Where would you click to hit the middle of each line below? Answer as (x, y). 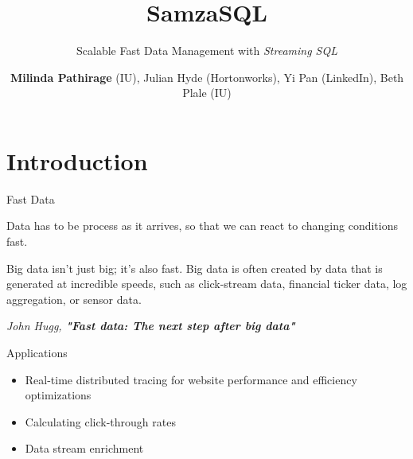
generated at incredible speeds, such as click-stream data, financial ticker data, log (207, 284)
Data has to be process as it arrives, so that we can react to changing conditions (203, 226)
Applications (37, 352)
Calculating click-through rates (100, 421)
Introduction (77, 160)
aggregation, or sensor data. (74, 299)
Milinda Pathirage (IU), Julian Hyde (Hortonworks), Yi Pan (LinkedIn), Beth (207, 77)
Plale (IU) (207, 93)
